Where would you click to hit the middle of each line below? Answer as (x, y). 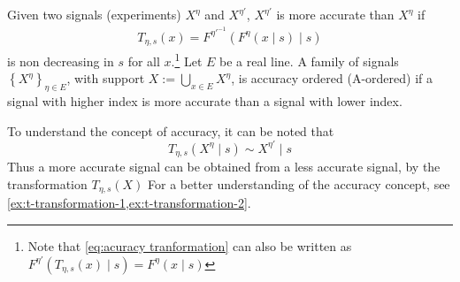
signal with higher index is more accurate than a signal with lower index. (205, 101)
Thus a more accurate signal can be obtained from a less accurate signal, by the (224, 167)
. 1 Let (187, 60)
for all (144, 61)
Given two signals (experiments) (94, 14)
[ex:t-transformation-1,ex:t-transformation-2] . (129, 203)
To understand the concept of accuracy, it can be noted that (171, 130)
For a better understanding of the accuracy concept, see (299, 183)
